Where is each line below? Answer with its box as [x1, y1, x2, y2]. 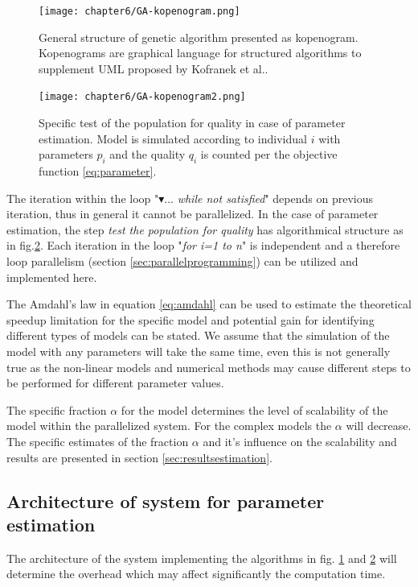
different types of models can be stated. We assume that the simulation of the [6, 327, 390, 344]
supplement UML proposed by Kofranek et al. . [39, 60, 268, 76]
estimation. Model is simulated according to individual [39, 130, 307, 147]
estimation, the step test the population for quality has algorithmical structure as [6, 221, 404, 238]
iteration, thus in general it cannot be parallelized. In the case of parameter [6, 205, 379, 222]
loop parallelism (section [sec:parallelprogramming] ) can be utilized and [6, 253, 359, 270]
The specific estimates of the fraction [6, 432, 189, 449]
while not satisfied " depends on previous [177, 189, 373, 206]
